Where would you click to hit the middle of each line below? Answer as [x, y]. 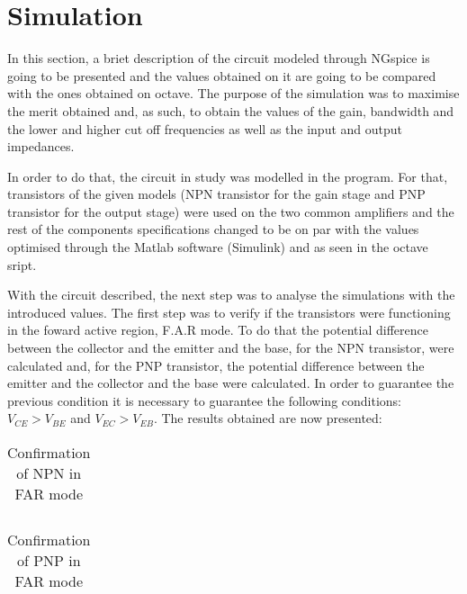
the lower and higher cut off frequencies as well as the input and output [205, 128]
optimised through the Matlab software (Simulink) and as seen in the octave [218, 247]
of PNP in [49, 560]
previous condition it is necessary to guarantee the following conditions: [205, 400]
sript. [22, 264]
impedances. [41, 146]
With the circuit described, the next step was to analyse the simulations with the [231, 295]
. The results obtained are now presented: [268, 418]
